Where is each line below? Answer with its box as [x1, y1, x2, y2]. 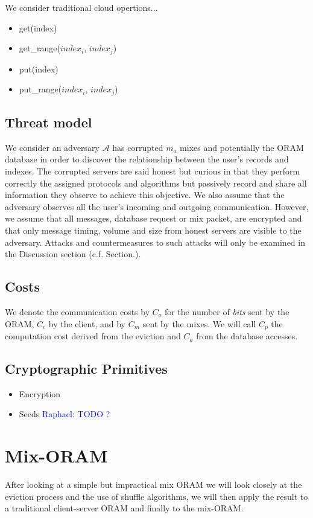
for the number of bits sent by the [164, 305, 289, 318]
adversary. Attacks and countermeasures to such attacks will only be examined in [5, 235, 305, 248]
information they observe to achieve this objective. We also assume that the [5, 188, 285, 201]
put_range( [19, 83, 62, 95]
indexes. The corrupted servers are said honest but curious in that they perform [5, 165, 300, 177]
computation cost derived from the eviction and [5, 330, 181, 342]
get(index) [19, 21, 57, 34]
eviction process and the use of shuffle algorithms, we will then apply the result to [5, 490, 308, 502]
